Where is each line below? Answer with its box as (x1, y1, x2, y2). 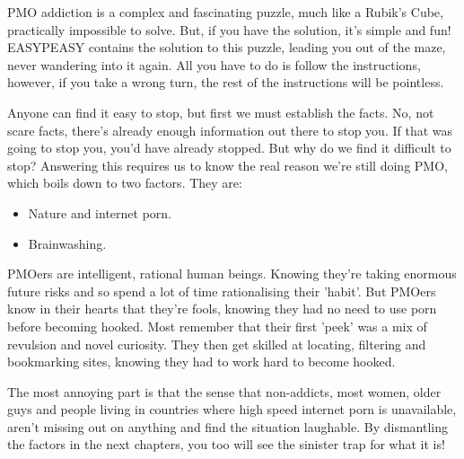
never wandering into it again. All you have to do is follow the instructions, (7, 55, 421, 74)
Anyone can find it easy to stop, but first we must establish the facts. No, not (7, 102, 434, 121)
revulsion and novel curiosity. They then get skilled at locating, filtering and (7, 334, 426, 353)
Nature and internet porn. (28, 203, 172, 222)
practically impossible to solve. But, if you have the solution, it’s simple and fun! (7, 20, 451, 39)
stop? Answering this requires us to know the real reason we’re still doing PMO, (7, 155, 448, 174)
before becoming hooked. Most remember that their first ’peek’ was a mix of (7, 316, 427, 335)
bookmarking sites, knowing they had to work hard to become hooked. (7, 352, 396, 371)
